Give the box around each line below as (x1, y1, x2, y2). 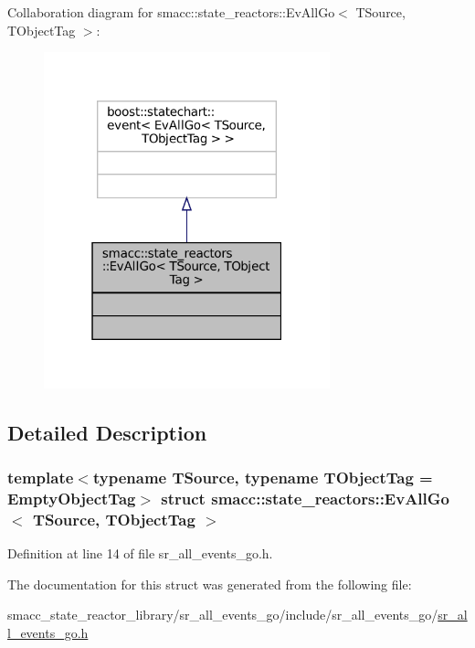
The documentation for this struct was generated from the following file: (7, 574, 412, 593)
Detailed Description (7, 418, 207, 446)
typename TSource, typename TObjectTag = (92, 466, 433, 489)
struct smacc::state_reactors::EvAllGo (161, 487, 449, 510)
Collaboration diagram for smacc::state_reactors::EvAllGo (7, 3, 335, 21)
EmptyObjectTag (7, 487, 136, 510)
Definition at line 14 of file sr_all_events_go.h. (7, 544, 273, 563)
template (7, 466, 74, 489)
